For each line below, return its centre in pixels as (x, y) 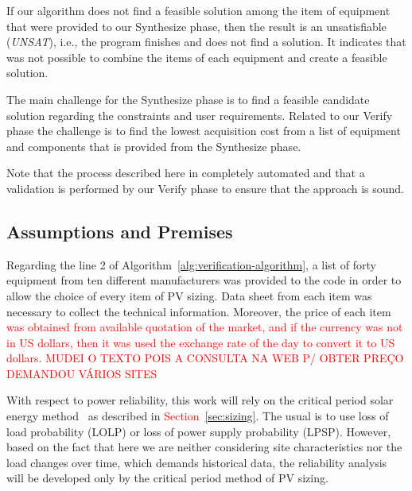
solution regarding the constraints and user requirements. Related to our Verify (200, 115)
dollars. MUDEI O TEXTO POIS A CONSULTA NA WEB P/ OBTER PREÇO (205, 358)
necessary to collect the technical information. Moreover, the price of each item (199, 311)
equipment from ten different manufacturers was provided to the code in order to (204, 280)
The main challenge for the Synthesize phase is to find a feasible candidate (188, 99)
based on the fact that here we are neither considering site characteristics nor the (204, 447)
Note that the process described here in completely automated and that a (186, 173)
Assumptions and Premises (120, 231)
